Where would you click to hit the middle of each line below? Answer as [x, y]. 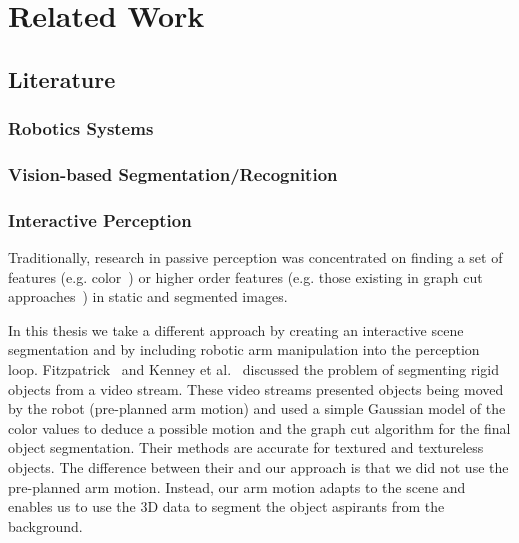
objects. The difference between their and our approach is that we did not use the [258, 467]
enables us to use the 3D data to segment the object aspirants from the [226, 506]
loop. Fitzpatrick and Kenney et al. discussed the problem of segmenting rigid [254, 369]
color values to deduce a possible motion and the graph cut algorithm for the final [259, 427]
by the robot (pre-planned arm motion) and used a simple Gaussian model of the [257, 408]
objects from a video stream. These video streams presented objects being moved [256, 388]
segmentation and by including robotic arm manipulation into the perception [244, 349]
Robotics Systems [81, 128]
